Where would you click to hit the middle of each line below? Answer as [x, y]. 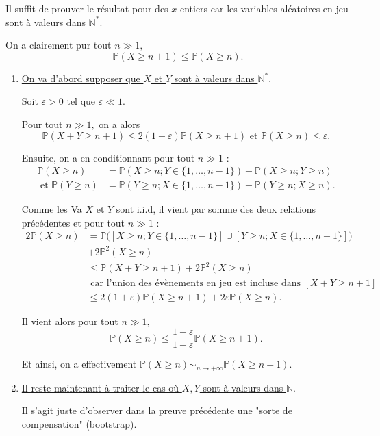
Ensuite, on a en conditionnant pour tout [108, 157]
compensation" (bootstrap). [79, 423]
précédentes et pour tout [73, 222]
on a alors [119, 124]
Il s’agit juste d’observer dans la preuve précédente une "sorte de [157, 410]
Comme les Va [52, 209]
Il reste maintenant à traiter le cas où [100, 387]
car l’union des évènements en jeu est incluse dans [196, 283]
